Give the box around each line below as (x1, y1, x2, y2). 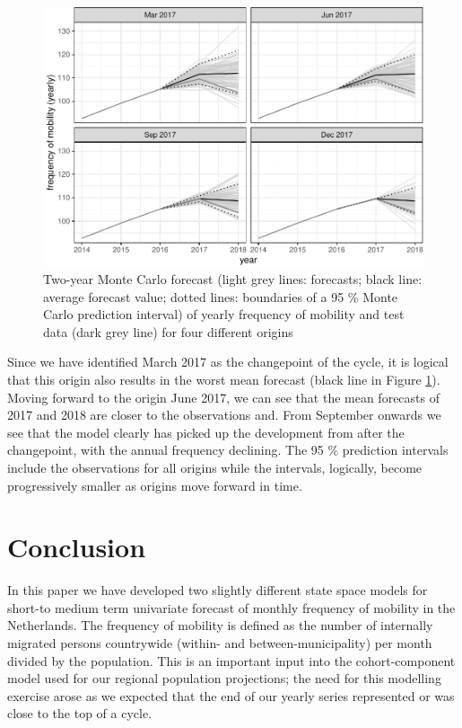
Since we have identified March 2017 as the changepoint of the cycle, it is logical (7, 352, 449, 371)
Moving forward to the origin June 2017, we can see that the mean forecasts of (7, 387, 440, 406)
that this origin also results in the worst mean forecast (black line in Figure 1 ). (7, 369, 440, 388)
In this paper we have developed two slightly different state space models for (7, 581, 428, 599)
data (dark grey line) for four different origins (43, 322, 293, 341)
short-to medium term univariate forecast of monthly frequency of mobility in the (7, 598, 456, 617)
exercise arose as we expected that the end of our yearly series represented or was (7, 686, 455, 705)
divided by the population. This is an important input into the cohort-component (7, 651, 456, 670)
